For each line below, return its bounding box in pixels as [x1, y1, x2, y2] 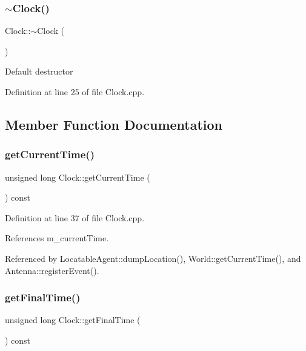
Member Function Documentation [5, 115, 223, 133]
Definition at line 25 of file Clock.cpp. [5, 85, 145, 98]
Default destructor [5, 65, 73, 78]
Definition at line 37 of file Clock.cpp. [5, 211, 145, 224]
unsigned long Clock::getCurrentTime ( [5, 170, 150, 183]
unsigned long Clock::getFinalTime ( [5, 313, 141, 326]
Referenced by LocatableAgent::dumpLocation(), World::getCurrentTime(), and [5, 252, 301, 264]
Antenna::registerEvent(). [5, 264, 99, 276]
